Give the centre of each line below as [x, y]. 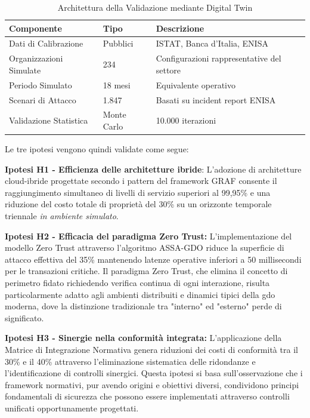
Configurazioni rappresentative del [218, 58]
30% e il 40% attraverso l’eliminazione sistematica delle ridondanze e [130, 361]
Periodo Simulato [41, 84]
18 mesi [117, 84]
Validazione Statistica [49, 120]
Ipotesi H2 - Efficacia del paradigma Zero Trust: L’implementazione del [148, 236]
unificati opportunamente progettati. [72, 408]
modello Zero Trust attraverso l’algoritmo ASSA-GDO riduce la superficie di [145, 248]
